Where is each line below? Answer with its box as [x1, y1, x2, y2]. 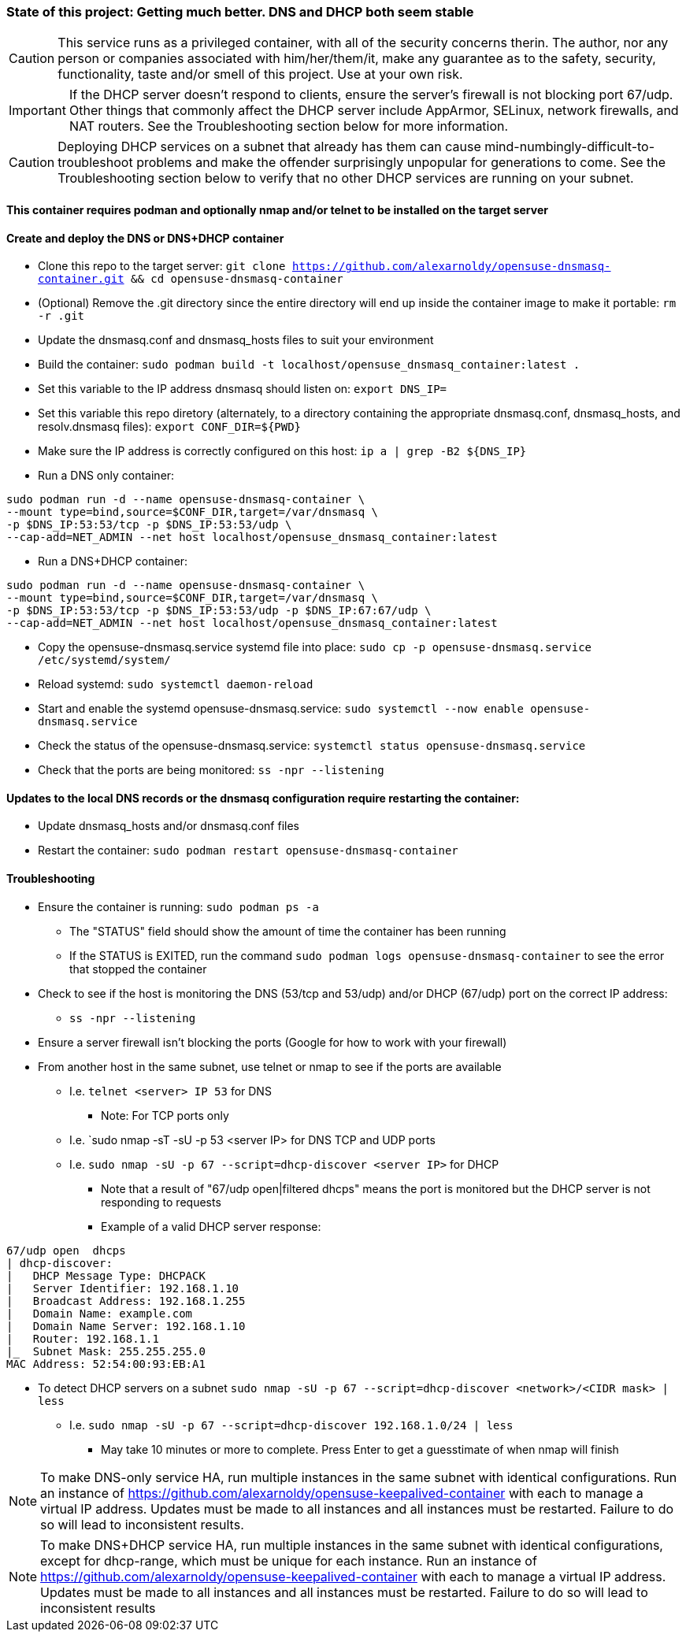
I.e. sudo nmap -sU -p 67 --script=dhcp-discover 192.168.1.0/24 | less [69, 1417, 514, 1432]
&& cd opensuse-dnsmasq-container [131, 272, 343, 286]
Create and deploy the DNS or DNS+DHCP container [6, 231, 284, 245]
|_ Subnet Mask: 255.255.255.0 [6, 1344, 206, 1358]
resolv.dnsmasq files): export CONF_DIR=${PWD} [38, 420, 302, 434]
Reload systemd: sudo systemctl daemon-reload [38, 677, 313, 691]
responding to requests [101, 1195, 221, 1209]
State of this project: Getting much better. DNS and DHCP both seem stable [6, 4, 474, 20]
